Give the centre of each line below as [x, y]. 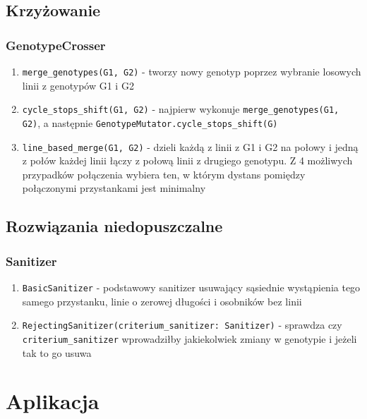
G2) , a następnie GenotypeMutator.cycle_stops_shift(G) [150, 122]
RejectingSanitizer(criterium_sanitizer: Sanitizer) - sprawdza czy [182, 325]
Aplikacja [53, 401]
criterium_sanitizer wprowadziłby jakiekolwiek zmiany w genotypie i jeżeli [189, 338]
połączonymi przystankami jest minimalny [114, 188]
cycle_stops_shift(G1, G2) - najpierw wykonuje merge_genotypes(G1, [181, 109]
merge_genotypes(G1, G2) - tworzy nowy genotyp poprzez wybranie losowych [192, 71]
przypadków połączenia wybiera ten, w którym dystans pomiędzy [164, 174]
